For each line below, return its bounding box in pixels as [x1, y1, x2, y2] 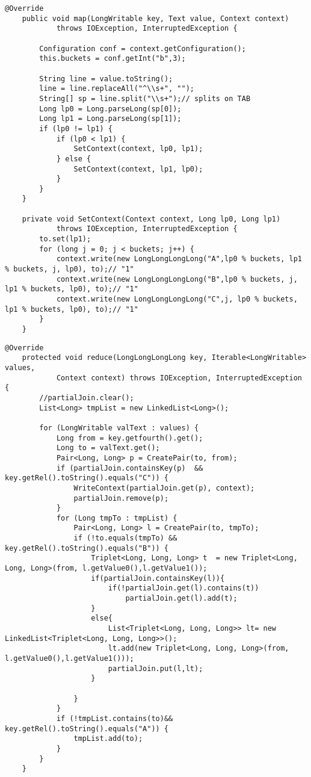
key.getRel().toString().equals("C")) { [5, 474, 169, 483]
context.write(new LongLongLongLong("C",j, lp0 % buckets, [56, 295, 298, 304]
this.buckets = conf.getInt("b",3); [39, 54, 186, 63]
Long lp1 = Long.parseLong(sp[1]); [39, 114, 182, 123]
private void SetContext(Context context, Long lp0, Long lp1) [22, 214, 281, 223]
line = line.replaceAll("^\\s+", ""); [39, 84, 194, 93]
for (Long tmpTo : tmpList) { [56, 513, 177, 522]
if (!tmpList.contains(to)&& [56, 714, 173, 723]
